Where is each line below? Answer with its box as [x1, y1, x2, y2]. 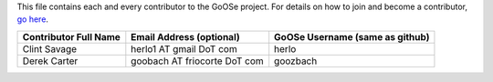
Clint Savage [22, 42, 78, 55]
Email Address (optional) [131, 30, 241, 43]
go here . [16, 14, 49, 25]
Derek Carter [22, 55, 79, 67]
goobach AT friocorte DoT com [131, 55, 264, 67]
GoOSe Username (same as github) [274, 30, 430, 43]
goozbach [274, 55, 318, 67]
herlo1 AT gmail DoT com [131, 42, 237, 55]
